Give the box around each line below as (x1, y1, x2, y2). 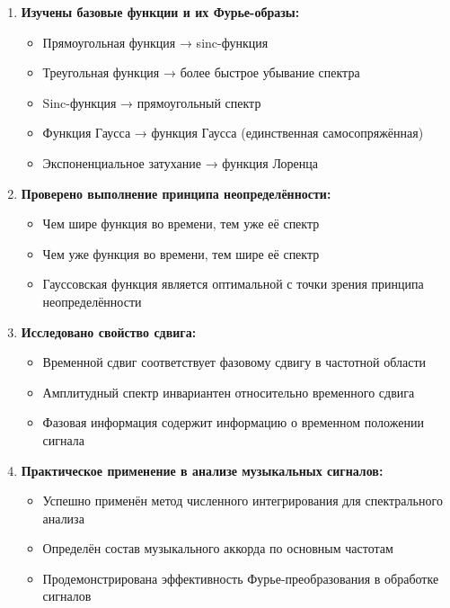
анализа (42, 508, 84, 527)
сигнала (42, 430, 85, 449)
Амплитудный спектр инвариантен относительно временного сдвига (42, 382, 415, 401)
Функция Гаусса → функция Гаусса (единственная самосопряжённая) (42, 123, 424, 142)
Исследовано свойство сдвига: (21, 322, 197, 341)
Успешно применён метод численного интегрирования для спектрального (42, 491, 443, 510)
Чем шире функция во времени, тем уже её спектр (42, 214, 320, 233)
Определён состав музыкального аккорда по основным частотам (42, 539, 393, 558)
